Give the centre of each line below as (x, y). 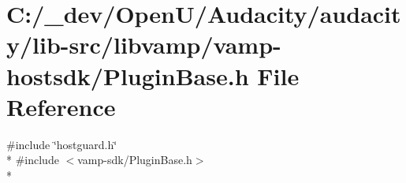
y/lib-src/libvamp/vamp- (144, 45)
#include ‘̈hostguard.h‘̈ (62, 144)
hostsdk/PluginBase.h (128, 75)
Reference (61, 106)
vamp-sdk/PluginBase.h (135, 160)
